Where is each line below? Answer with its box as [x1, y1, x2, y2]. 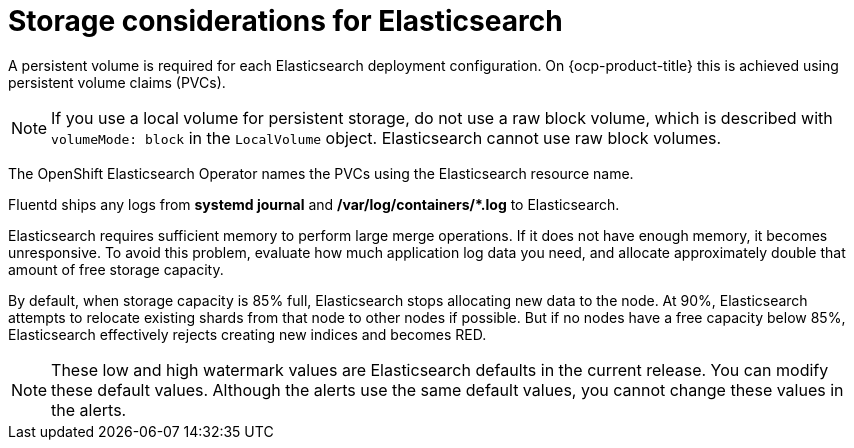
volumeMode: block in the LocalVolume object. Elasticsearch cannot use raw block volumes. [51, 127, 722, 148]
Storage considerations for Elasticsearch [8, 4, 563, 38]
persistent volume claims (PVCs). [8, 73, 226, 91]
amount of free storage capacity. [8, 260, 224, 278]
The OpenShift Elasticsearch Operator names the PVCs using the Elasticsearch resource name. [8, 164, 634, 182]
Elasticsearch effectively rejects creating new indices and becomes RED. [8, 325, 487, 343]
